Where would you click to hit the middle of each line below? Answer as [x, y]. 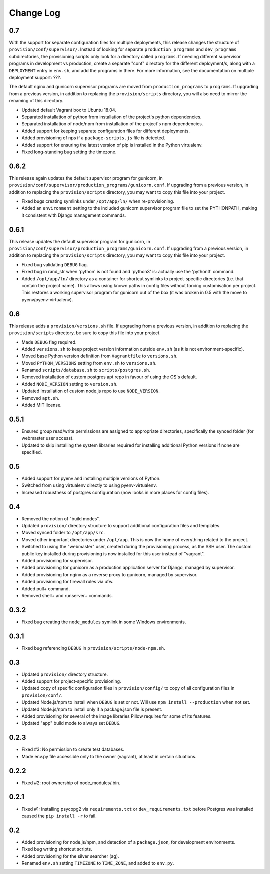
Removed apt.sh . [41, 398]
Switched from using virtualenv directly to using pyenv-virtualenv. [89, 485]
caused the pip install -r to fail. [59, 816]
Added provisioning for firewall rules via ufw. [68, 582]
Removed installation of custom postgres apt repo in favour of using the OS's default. [109, 377]
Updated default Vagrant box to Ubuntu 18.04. [69, 110]
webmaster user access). [48, 438]
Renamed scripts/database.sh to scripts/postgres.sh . [86, 370]
